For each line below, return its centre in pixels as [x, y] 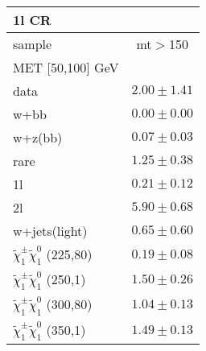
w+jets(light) [50, 231]
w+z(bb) [38, 137]
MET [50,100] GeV [66, 67]
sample [33, 44]
